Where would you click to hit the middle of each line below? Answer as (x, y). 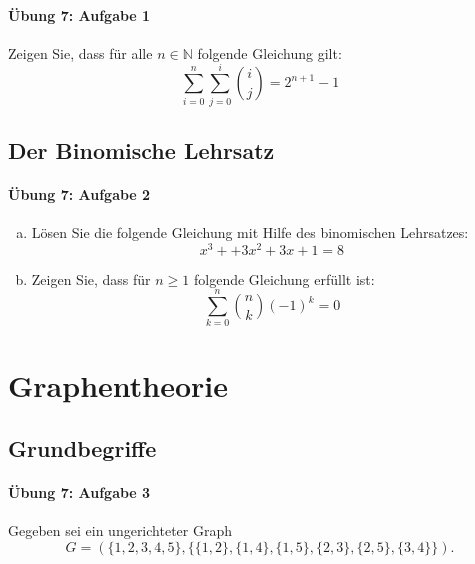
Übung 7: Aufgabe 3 (79, 492)
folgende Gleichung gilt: (269, 52)
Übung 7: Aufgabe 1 (79, 14)
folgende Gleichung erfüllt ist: (284, 278)
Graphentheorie (118, 384)
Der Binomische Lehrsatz (141, 149)
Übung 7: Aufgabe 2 (79, 193)
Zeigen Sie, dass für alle (80, 52)
